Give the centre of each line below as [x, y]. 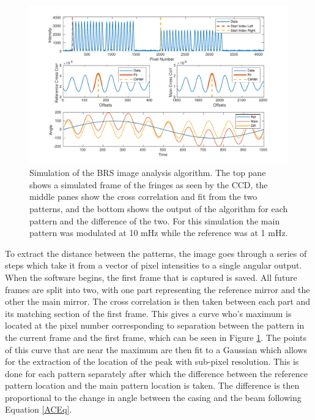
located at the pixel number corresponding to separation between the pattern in [155, 325]
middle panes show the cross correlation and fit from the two [143, 197]
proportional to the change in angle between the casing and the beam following [153, 397]
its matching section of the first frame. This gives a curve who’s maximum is [148, 313]
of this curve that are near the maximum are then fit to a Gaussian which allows [156, 349]
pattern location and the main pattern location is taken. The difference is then [152, 385]
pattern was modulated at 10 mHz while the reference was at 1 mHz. [159, 233]
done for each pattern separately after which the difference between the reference [156, 373]
